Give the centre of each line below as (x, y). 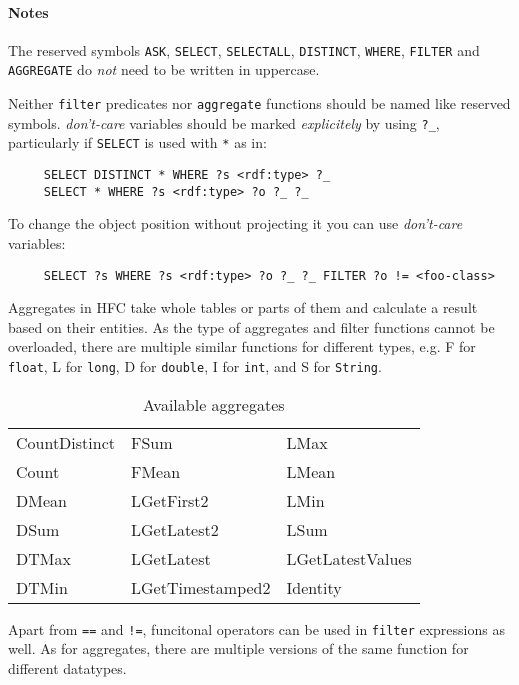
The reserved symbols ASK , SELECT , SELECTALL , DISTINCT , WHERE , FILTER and (244, 49)
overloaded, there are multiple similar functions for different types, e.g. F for (242, 346)
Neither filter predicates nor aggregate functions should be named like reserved (259, 103)
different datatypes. (67, 667)
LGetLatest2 (175, 529)
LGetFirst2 (170, 500)
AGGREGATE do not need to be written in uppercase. (164, 69)
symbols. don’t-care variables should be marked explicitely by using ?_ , (224, 122)
